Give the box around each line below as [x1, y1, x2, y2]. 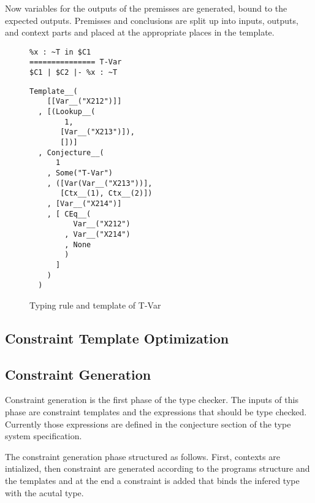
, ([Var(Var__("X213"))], [47, 179, 153, 188]
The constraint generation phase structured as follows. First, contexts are [5, 450, 280, 463]
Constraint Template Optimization [5, 328, 229, 347]
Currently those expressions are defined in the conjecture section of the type [5, 417, 291, 430]
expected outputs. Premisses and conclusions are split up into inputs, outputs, [5, 13, 298, 26]
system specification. [5, 429, 82, 442]
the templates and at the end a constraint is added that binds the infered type [5, 474, 300, 487]
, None [64, 240, 91, 249]
